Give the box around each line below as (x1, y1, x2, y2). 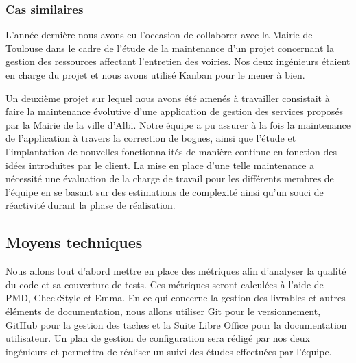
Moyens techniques (5, 231, 143, 253)
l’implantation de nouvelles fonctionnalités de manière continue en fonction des (5, 144, 337, 158)
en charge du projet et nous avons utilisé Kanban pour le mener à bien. (5, 68, 305, 82)
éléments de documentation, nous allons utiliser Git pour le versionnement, (5, 303, 321, 318)
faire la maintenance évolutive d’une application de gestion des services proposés (5, 104, 344, 118)
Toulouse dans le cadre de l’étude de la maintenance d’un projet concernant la (5, 40, 334, 55)
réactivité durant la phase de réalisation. (5, 198, 176, 212)
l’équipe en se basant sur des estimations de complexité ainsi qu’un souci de (5, 184, 324, 199)
